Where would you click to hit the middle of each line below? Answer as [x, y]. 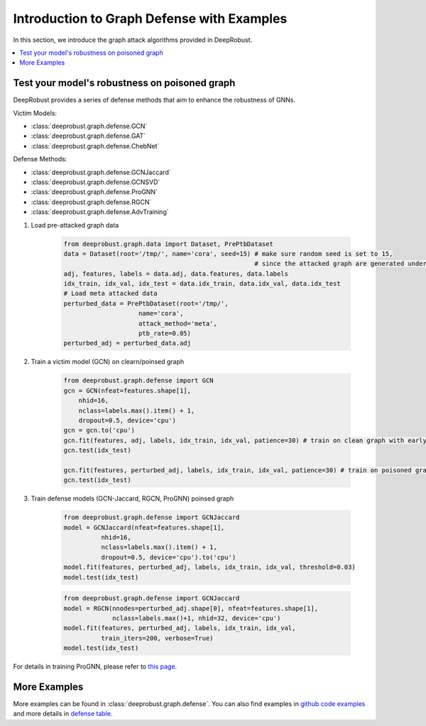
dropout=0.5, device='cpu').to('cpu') [168, 557]
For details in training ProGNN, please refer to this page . [95, 667]
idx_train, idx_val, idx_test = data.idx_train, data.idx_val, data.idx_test [202, 284]
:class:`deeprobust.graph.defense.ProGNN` [94, 192]
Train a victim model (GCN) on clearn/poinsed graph [108, 362]
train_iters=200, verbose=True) [157, 638]
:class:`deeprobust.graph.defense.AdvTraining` [100, 212]
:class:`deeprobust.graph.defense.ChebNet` [95, 146]
